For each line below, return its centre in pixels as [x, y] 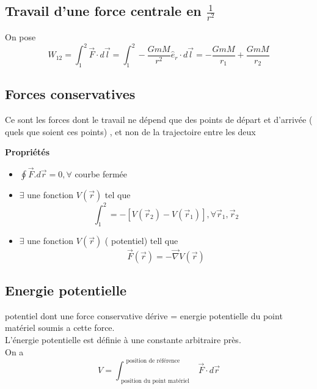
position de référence [153, 361]
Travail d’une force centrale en [103, 11]
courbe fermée [101, 174]
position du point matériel [155, 381]
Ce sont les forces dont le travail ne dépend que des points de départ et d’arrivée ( [159, 120]
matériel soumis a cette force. [60, 328]
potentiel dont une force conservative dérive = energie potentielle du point [144, 315]
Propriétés [27, 152]
